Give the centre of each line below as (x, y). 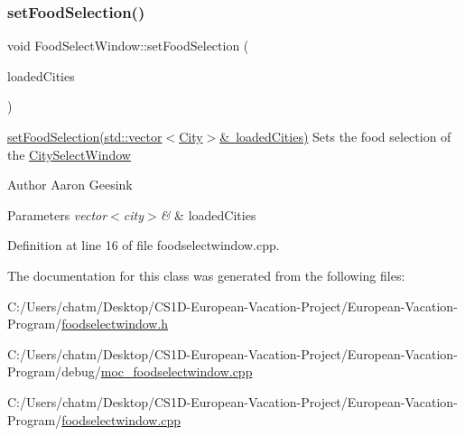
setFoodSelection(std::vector (85, 136)
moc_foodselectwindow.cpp (177, 371)
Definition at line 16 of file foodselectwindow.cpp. (144, 245)
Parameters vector (57, 214)
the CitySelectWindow (69, 154)
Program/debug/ (54, 371)
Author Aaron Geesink (70, 185)
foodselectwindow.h (115, 324)
